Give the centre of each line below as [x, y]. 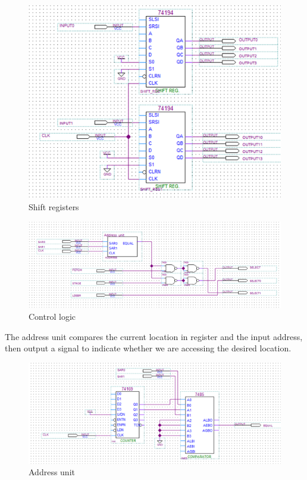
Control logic [52, 317]
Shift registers [54, 207]
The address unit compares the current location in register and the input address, [154, 336]
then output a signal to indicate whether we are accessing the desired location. [148, 348]
